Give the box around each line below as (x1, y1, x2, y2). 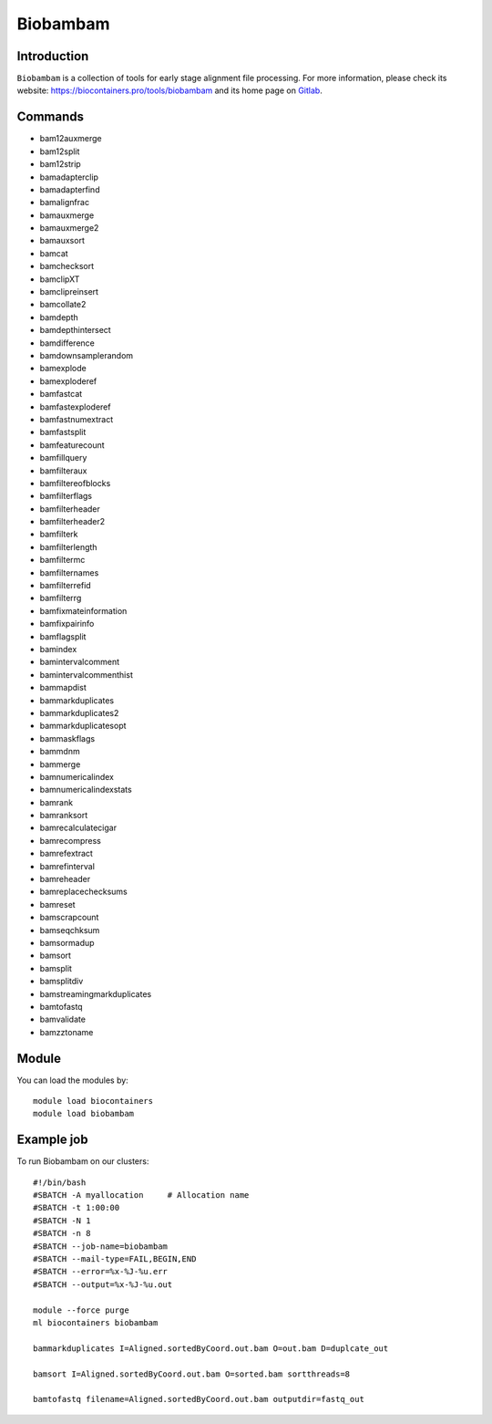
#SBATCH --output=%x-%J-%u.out (33, 1279, 173, 1290)
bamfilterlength (39, 541, 97, 552)
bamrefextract (39, 848, 93, 859)
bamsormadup (39, 937, 95, 948)
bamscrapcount (39, 912, 99, 923)
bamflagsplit (39, 630, 87, 642)
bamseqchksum (39, 924, 100, 935)
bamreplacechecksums (39, 886, 128, 898)
